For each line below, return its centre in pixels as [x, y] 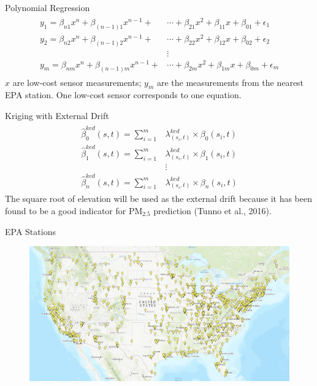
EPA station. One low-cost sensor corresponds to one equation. [123, 95]
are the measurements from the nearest [230, 82]
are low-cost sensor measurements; [77, 82]
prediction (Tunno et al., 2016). [212, 211]
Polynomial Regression [48, 7]
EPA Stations [30, 231]
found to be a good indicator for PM [74, 211]
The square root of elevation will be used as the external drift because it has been [159, 199]
